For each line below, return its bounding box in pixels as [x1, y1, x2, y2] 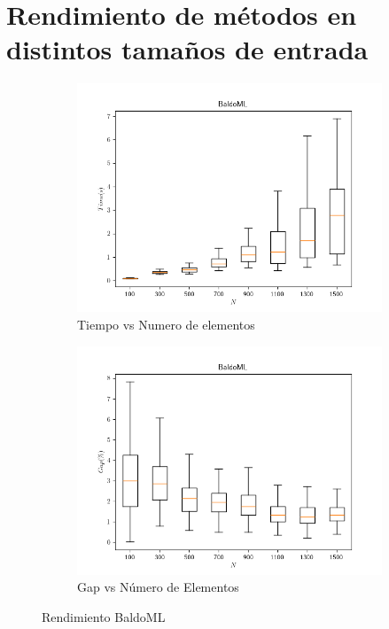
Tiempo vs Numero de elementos [77, 314, 255, 333]
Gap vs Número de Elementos [77, 578, 239, 596]
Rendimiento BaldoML [42, 607, 166, 625]
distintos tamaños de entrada [6, 31, 369, 67]
